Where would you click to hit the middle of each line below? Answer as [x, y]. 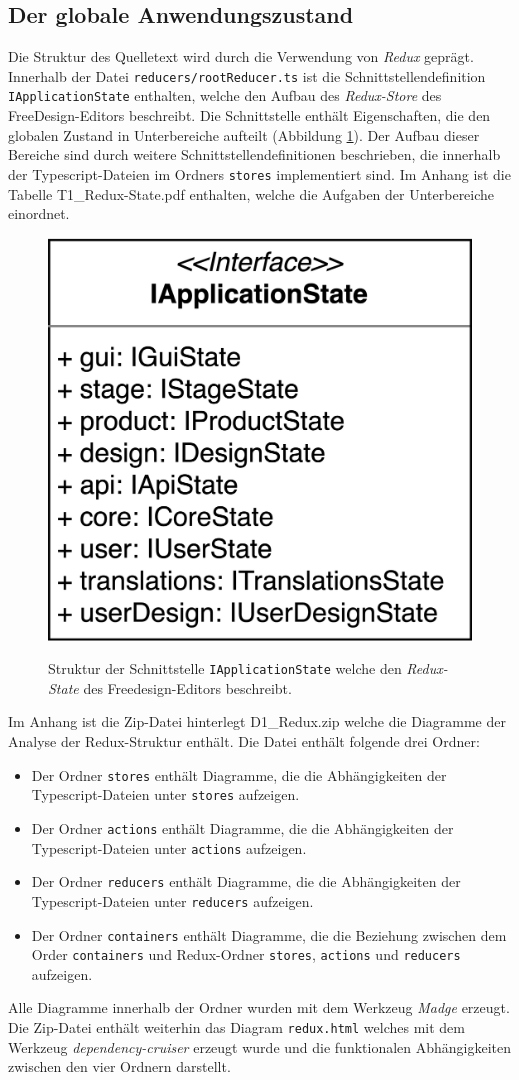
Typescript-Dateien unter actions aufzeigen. [169, 847]
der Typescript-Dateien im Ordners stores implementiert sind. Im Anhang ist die [259, 173]
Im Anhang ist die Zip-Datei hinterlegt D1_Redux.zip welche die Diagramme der [257, 721]
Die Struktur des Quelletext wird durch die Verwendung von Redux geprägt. [241, 56]
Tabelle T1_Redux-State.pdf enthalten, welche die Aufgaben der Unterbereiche [251, 193]
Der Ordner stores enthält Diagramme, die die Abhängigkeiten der [239, 774]
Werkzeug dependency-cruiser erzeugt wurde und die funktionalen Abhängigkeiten [260, 1046]
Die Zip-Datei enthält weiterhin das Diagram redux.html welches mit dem [236, 1027]
